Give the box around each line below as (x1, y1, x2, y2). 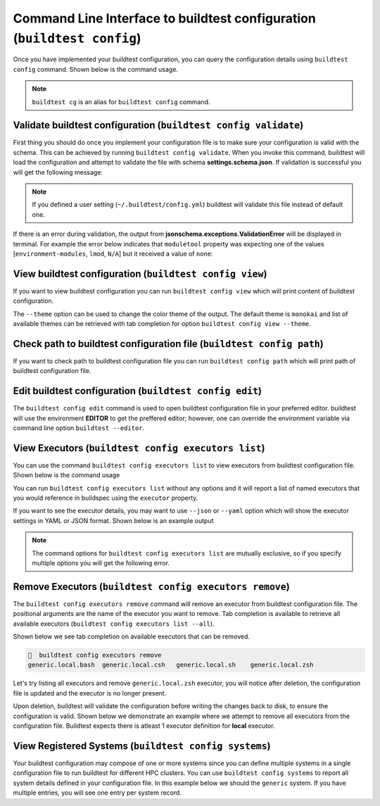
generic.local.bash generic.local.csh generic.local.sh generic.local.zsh (27, 661, 314, 669)
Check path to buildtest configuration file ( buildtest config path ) (13, 338, 324, 350)
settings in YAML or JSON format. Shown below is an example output (13, 516, 214, 524)
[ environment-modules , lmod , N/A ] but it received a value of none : (13, 249, 214, 258)
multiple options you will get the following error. (32, 559, 170, 567)
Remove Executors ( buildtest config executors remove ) (13, 581, 290, 593)
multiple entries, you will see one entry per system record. (13, 788, 182, 797)
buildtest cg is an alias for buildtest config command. (32, 97, 210, 106)
